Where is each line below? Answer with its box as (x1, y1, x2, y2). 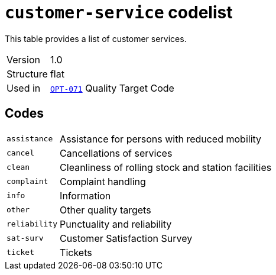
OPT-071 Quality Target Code (50, 82, 174, 94)
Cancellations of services (60, 147, 173, 159)
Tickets (60, 246, 92, 258)
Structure (7, 67, 48, 80)
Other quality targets (60, 203, 151, 216)
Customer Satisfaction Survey (60, 232, 193, 244)
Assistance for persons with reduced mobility (60, 132, 262, 145)
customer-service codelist (5, 2, 233, 22)
